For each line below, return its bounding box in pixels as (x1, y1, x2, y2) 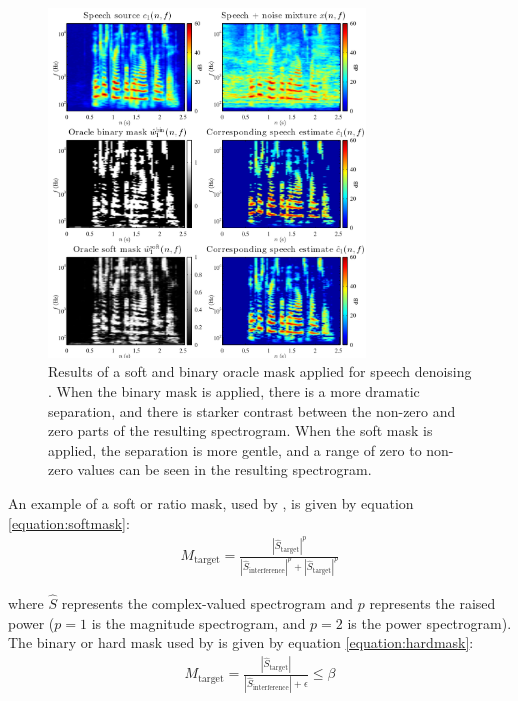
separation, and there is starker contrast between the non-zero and (48, 400, 456, 421)
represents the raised (369, 593, 496, 614)
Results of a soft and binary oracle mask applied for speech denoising (48, 361, 472, 382)
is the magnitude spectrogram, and (91, 612, 306, 633)
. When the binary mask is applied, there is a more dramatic (48, 380, 420, 401)
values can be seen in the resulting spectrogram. (77, 459, 372, 480)
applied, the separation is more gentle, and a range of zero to (48, 439, 422, 460)
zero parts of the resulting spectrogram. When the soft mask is (48, 420, 433, 441)
